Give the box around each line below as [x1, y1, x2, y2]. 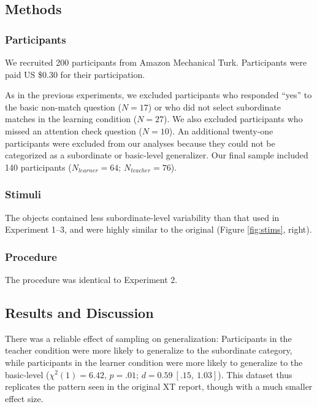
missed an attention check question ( [5, 124, 142, 137]
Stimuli [5, 187, 42, 202]
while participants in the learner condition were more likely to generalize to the [5, 355, 303, 368]
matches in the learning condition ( [5, 112, 137, 125]
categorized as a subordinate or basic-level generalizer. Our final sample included [5, 149, 308, 161]
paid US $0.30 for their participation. [5, 68, 145, 80]
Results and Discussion [5, 303, 154, 322]
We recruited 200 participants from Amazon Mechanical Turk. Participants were [5, 56, 307, 68]
